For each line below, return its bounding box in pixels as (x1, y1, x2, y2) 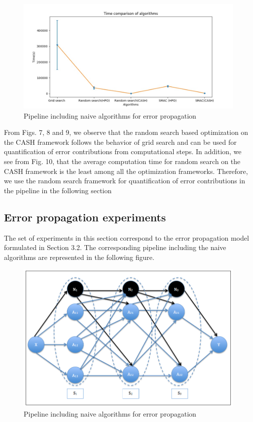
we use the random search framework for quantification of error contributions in (4, 175, 246, 186)
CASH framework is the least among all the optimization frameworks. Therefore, (4, 166, 248, 176)
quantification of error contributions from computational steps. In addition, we (4, 146, 242, 157)
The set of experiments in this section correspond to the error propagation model (4, 232, 249, 243)
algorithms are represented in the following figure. (4, 252, 154, 262)
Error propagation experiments (4, 209, 166, 224)
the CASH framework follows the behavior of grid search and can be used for (4, 136, 237, 147)
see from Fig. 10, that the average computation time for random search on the (4, 156, 241, 166)
